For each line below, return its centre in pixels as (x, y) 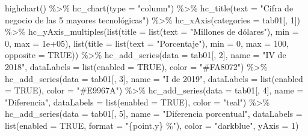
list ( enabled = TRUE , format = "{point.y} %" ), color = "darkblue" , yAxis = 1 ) (152, 125)
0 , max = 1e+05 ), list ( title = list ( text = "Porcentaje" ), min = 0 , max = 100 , (147, 43)
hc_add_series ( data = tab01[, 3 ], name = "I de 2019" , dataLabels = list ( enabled (154, 78)
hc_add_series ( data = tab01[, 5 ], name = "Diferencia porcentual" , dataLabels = (154, 114)
